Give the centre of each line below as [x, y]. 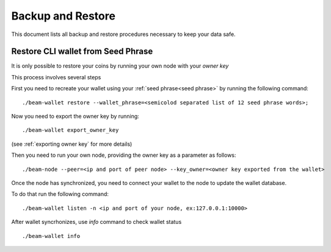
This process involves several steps [56, 77]
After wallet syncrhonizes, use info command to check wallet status [96, 222]
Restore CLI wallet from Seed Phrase [82, 52]
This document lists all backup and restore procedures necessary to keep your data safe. [123, 34]
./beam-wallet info [51, 236]
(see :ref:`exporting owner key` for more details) [72, 144]
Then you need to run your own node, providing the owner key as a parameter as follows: [124, 155]
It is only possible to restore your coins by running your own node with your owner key [120, 66]
